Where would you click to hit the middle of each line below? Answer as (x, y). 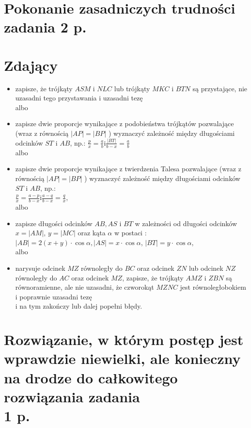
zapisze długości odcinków (54, 223)
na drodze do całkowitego (91, 377)
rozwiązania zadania (72, 396)
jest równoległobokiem (213, 287)
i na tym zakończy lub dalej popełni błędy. (79, 306)
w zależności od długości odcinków (186, 223)
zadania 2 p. (45, 27)
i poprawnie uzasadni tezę (54, 296)
